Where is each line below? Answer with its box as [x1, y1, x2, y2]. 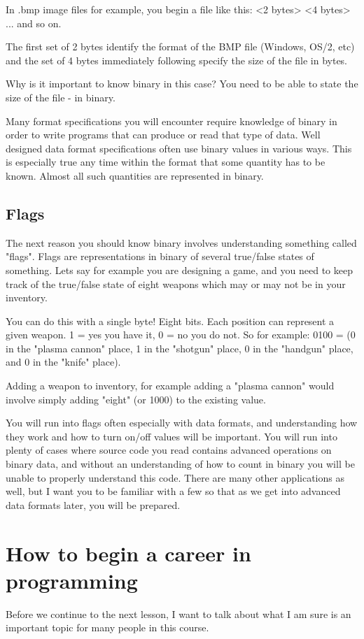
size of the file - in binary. [6, 89, 115, 104]
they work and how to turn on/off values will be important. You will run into [6, 429, 337, 443]
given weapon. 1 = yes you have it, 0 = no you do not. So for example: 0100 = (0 [6, 327, 356, 342]
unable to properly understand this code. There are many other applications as [6, 470, 344, 484]
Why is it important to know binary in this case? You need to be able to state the [6, 76, 358, 91]
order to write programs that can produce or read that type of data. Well [6, 127, 321, 142]
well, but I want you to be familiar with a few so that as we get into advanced [6, 484, 341, 498]
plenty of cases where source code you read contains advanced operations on [6, 443, 332, 457]
